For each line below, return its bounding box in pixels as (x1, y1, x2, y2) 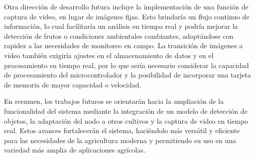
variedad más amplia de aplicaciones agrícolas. (4, 145, 145, 155)
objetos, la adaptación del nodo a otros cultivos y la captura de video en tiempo (4, 115, 249, 126)
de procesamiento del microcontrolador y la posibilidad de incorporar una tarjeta (4, 70, 251, 80)
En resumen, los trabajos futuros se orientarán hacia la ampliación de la (4, 96, 224, 106)
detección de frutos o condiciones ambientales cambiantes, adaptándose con (4, 30, 234, 41)
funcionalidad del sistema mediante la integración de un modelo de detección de (4, 105, 248, 116)
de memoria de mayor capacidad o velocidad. (4, 79, 141, 89)
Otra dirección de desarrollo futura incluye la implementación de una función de (4, 1, 249, 11)
